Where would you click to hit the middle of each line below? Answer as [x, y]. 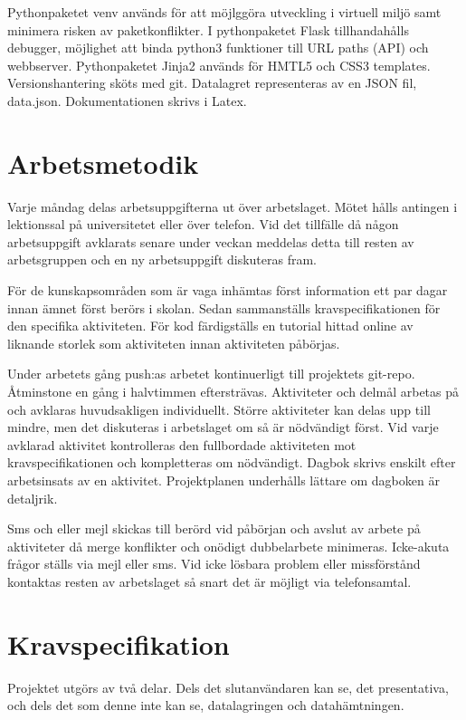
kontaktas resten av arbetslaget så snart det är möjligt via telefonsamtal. [209, 581]
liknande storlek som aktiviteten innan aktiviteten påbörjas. [174, 343]
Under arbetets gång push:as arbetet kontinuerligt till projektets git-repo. [211, 374]
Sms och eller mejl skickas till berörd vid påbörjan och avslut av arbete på [214, 528]
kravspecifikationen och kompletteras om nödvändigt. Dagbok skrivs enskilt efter [232, 462]
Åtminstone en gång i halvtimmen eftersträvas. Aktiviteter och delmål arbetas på [233, 392]
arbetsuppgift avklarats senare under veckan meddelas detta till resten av [211, 241]
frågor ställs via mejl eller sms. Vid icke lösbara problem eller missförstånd [214, 564]
